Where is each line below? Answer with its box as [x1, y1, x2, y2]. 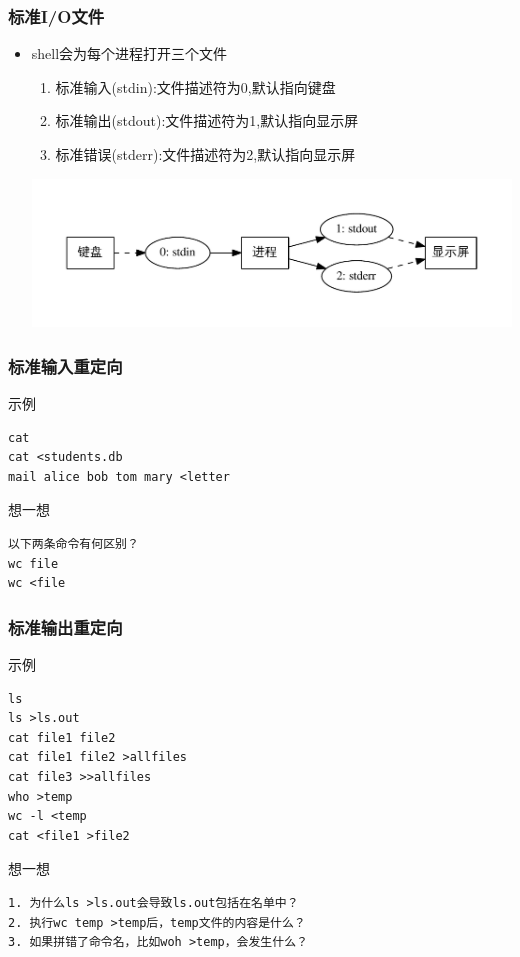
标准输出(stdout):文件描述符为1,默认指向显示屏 [55, 110, 359, 131]
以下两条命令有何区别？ [8, 537, 139, 552]
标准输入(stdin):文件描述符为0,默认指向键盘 [55, 76, 336, 97]
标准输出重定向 [8, 614, 123, 639]
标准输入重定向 [8, 353, 123, 378]
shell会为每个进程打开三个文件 [31, 43, 228, 64]
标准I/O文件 [8, 3, 105, 28]
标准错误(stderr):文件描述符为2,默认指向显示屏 [55, 144, 356, 164]
